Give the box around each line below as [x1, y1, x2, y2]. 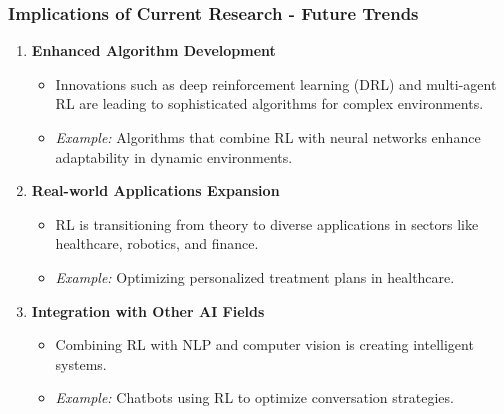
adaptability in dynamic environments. [55, 146, 293, 167]
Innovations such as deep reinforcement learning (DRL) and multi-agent [55, 73, 497, 94]
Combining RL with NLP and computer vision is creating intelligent [55, 334, 474, 355]
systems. [55, 353, 107, 374]
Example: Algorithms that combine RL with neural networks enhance [55, 127, 481, 147]
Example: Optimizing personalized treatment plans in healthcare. [55, 266, 455, 287]
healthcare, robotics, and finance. [55, 233, 259, 254]
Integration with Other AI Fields [31, 300, 265, 321]
